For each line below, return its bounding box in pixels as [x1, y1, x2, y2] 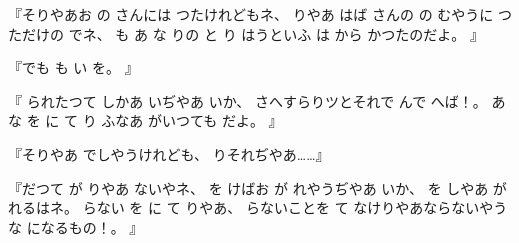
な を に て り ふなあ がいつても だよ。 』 [8, 110, 283, 131]
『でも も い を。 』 [8, 57, 139, 78]
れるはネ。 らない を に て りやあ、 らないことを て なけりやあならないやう [8, 197, 508, 218]
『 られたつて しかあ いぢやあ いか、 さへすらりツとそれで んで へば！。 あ [8, 90, 506, 111]
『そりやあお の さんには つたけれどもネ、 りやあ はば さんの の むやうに [8, 4, 494, 24]
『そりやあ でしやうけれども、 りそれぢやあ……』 [8, 143, 330, 164]
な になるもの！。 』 [8, 216, 144, 237]
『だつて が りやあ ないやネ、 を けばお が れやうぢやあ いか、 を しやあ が [8, 177, 507, 198]
